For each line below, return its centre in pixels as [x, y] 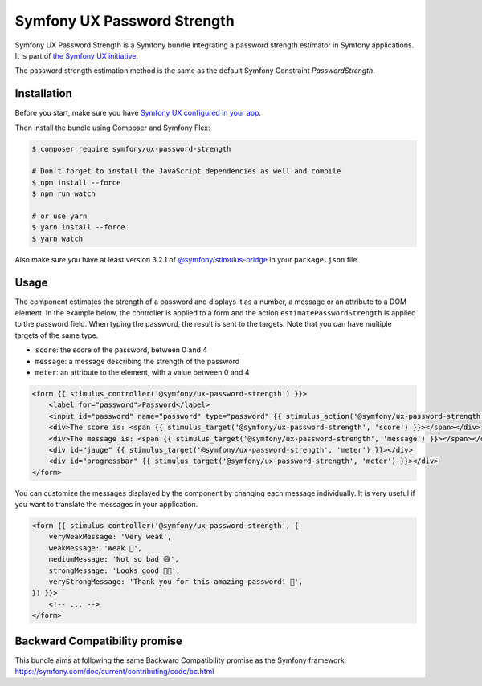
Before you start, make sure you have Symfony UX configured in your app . [138, 113]
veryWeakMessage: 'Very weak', [110, 537]
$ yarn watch [57, 238]
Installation [43, 93]
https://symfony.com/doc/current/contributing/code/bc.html [114, 672]
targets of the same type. [57, 335]
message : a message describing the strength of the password [137, 361]
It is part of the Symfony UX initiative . [76, 55]
